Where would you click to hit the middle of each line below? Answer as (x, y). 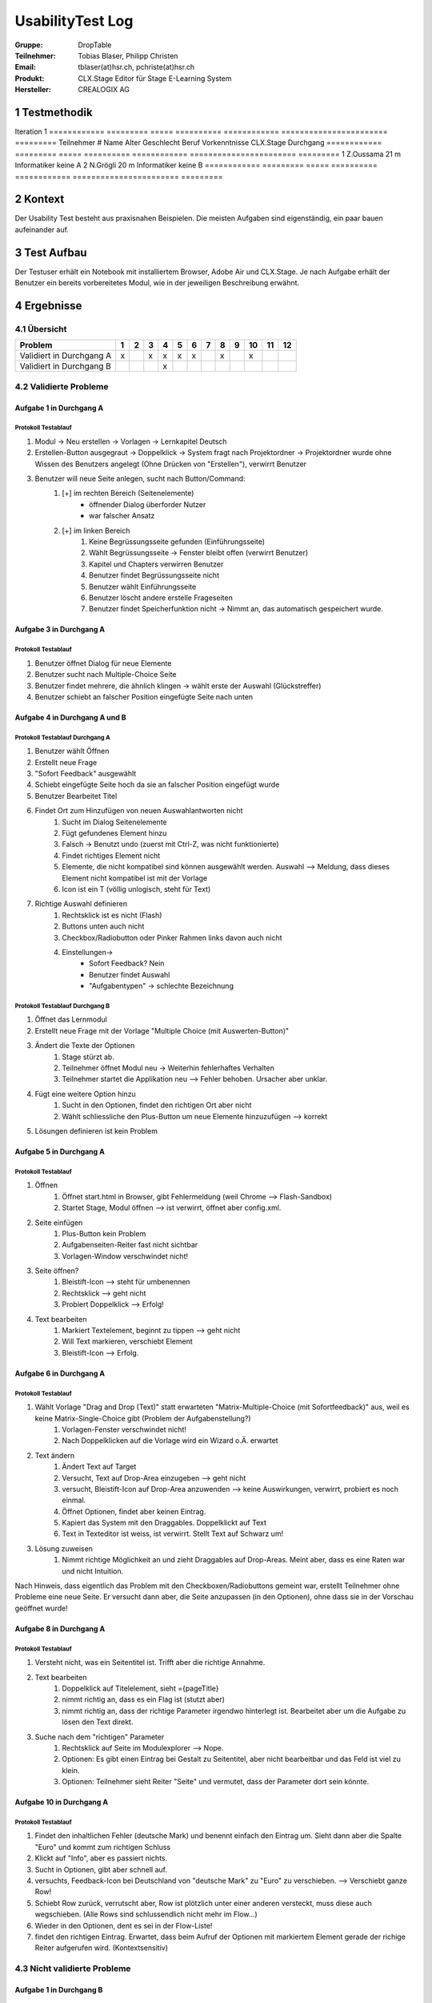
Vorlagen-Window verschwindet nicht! (125, 1256)
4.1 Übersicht (41, 328)
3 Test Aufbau (51, 252)
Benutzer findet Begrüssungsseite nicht (154, 575)
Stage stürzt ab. (88, 1057)
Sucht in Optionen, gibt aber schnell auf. (101, 1869)
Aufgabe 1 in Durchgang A (59, 408)
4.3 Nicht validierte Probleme (73, 1969)
